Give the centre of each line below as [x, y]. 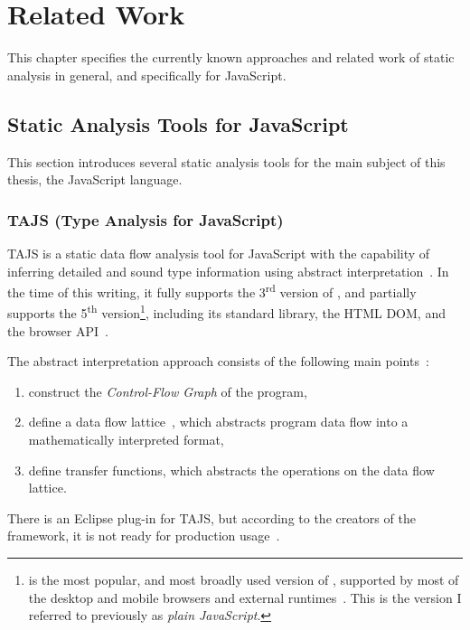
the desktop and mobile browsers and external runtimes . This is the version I [245, 597]
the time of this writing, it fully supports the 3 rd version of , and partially [212, 291]
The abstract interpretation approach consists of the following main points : [218, 361]
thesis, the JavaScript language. [95, 179]
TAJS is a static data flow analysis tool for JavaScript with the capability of [219, 253]
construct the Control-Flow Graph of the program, [168, 391]
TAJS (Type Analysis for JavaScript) [146, 219]
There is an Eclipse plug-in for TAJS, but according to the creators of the [211, 517]
